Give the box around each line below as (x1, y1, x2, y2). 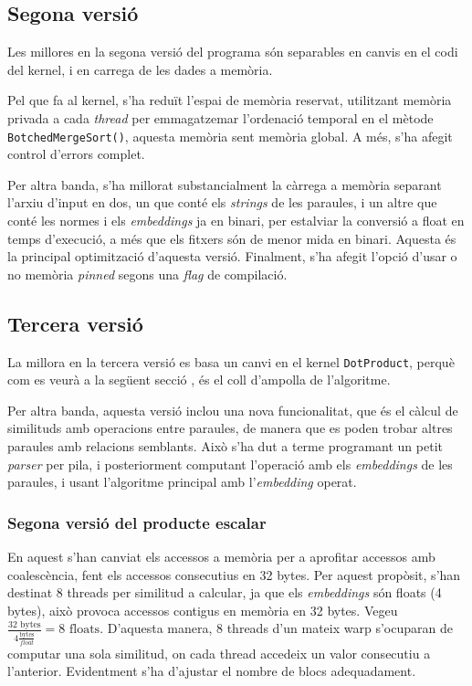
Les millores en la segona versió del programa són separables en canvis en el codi (7, 42, 458, 61)
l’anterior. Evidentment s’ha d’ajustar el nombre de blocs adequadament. (7, 661, 416, 681)
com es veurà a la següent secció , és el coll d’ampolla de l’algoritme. (7, 370, 391, 389)
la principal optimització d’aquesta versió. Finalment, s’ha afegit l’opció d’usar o (7, 247, 457, 266)
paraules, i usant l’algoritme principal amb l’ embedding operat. (7, 472, 357, 491)
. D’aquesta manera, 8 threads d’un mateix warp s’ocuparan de (100, 618, 453, 638)
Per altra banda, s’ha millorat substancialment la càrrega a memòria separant (7, 174, 442, 194)
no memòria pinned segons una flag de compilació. (7, 264, 288, 283)
